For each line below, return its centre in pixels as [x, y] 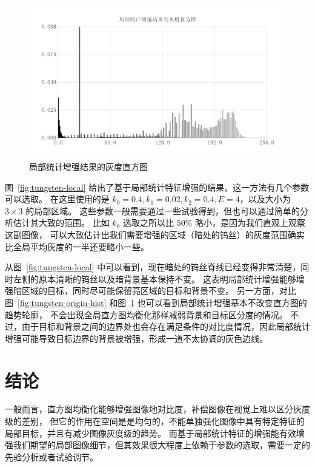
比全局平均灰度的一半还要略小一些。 [77, 246]
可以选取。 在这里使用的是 [57, 199]
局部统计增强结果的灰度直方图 [88, 166]
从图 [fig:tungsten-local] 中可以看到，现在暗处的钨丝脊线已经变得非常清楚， [153, 267]
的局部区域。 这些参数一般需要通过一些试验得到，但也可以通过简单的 [163, 210]
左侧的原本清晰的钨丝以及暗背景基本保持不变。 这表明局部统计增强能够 [154, 278]
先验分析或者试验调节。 [51, 456]
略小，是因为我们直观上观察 [250, 223]
